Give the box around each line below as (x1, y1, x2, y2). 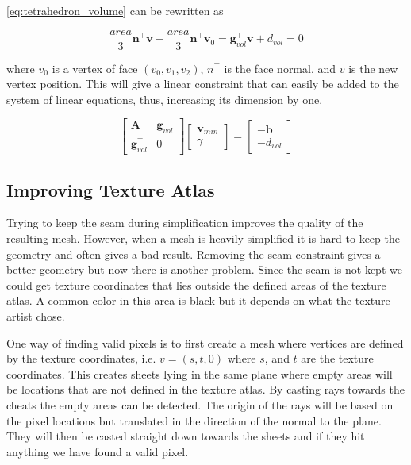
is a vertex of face (52, 60, 138, 76)
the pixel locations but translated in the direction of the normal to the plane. (6, 412, 382, 428)
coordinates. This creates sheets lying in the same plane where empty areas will (6, 365, 393, 382)
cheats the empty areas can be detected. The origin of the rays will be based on (6, 396, 394, 413)
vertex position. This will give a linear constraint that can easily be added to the (6, 75, 399, 92)
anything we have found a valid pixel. (6, 443, 189, 459)
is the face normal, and (224, 60, 336, 76)
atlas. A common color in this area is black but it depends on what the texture (6, 292, 390, 309)
